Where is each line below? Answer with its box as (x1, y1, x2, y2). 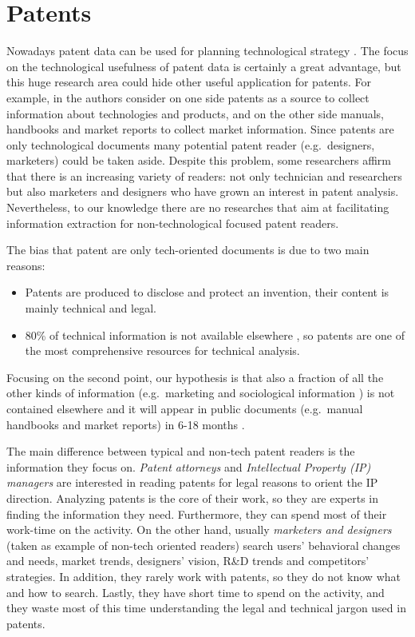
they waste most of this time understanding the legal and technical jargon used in (6, 599, 406, 616)
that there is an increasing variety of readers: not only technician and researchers (6, 167, 402, 184)
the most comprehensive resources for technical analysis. (25, 342, 300, 359)
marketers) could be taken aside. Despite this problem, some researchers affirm (6, 152, 391, 169)
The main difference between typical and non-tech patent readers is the (6, 443, 355, 460)
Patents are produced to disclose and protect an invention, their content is (25, 284, 389, 301)
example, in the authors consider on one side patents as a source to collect (6, 89, 370, 106)
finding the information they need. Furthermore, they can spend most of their (6, 505, 387, 522)
